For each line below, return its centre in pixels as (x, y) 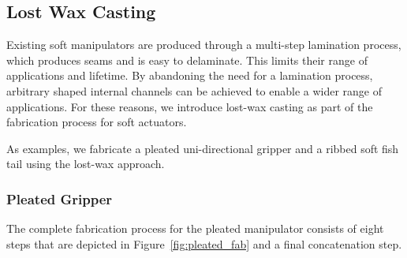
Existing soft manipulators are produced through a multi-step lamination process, (204, 45)
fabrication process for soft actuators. (97, 122)
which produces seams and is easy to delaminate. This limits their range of (187, 60)
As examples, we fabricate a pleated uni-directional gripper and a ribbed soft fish (203, 148)
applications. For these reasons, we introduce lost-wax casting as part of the (190, 106)
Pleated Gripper (60, 198)
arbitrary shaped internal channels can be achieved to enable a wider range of (194, 90)
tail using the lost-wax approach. (86, 164)
